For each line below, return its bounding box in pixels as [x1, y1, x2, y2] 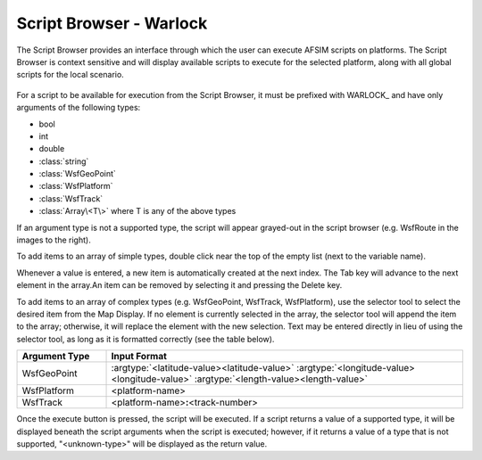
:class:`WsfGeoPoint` [38, 168, 116, 179]
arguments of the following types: [16, 103, 141, 113]
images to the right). [16, 234, 91, 245]
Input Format [111, 350, 167, 363]
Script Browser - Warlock [16, 13, 208, 33]
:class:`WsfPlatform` [38, 181, 113, 192]
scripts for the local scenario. [16, 70, 124, 80]
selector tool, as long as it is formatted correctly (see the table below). [16, 333, 275, 344]
